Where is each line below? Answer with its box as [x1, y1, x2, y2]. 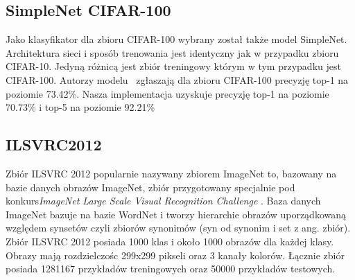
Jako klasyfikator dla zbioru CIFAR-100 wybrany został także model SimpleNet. [6, 32, 347, 46]
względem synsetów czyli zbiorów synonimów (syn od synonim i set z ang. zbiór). [6, 220, 351, 235]
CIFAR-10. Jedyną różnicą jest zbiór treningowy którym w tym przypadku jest [6, 59, 341, 73]
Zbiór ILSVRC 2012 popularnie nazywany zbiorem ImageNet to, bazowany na [6, 166, 337, 180]
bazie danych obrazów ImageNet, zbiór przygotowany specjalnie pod [6, 180, 295, 194]
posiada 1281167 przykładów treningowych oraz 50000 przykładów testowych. [6, 261, 336, 276]
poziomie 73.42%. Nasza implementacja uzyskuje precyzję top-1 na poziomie [6, 86, 329, 100]
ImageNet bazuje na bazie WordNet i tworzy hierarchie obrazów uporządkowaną [6, 207, 346, 221]
